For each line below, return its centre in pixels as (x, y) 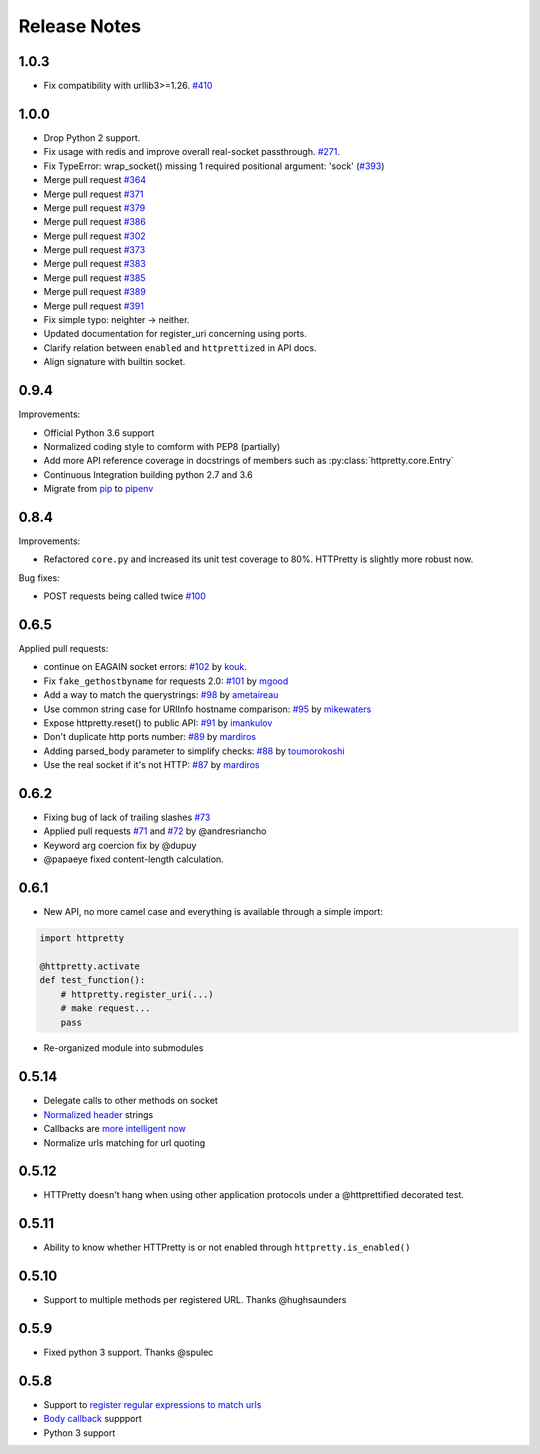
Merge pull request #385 (94, 277)
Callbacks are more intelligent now (115, 1129)
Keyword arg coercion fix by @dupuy (120, 845)
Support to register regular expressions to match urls (152, 1405)
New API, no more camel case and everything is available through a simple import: (213, 912)
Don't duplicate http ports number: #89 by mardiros (150, 737)
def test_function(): (92, 980)
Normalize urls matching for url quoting (124, 1142)
